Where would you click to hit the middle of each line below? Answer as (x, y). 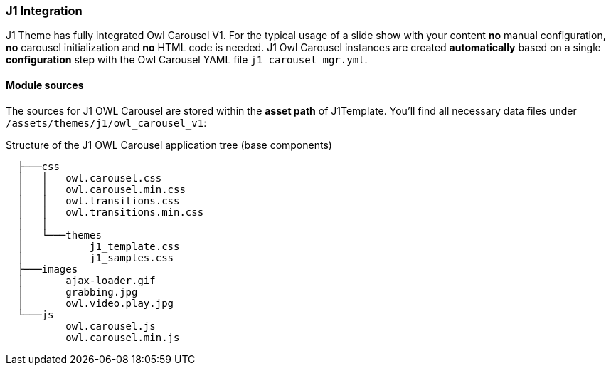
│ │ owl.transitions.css (99, 200)
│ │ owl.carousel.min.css (101, 189)
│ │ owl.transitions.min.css (111, 212)
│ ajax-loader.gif (86, 280)
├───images (48, 269)
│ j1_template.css (99, 246)
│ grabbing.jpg (78, 292)
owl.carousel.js (111, 326)
